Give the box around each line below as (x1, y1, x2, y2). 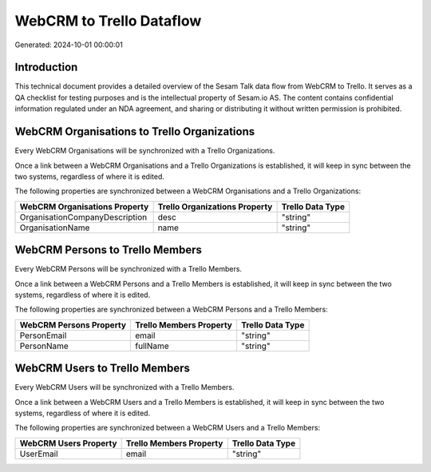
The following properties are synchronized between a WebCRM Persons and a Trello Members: (14, 304, 328, 315)
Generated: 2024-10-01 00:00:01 (14, 40, 123, 50)
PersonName (19, 340, 69, 351)
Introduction (14, 61, 78, 74)
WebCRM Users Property (19, 438, 117, 449)
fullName (135, 340, 169, 351)
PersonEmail (19, 330, 67, 341)
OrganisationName (19, 222, 90, 233)
